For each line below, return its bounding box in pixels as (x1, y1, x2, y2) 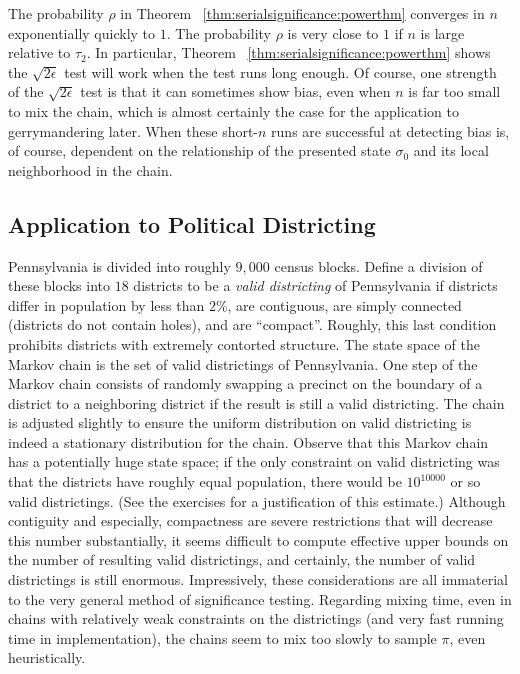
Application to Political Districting (8, 208, 376, 239)
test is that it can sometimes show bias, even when (80, 81, 391, 102)
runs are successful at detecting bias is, (271, 120, 510, 141)
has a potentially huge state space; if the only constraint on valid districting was (8, 451, 500, 472)
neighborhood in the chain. (8, 159, 173, 180)
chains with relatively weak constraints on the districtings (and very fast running (8, 608, 504, 629)
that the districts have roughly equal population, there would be (8, 471, 402, 492)
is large (420, 22, 465, 43)
